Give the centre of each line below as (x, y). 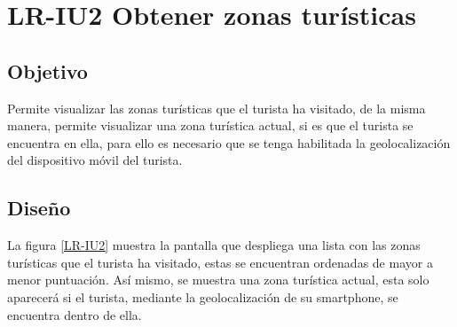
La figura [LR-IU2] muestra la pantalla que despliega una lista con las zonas (214, 245)
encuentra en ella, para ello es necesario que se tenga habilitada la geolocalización (229, 142)
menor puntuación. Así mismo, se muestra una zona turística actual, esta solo (218, 280)
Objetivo (47, 70)
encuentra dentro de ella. (75, 314)
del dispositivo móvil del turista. (95, 160)
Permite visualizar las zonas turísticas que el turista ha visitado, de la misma (217, 108)
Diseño (39, 208)
